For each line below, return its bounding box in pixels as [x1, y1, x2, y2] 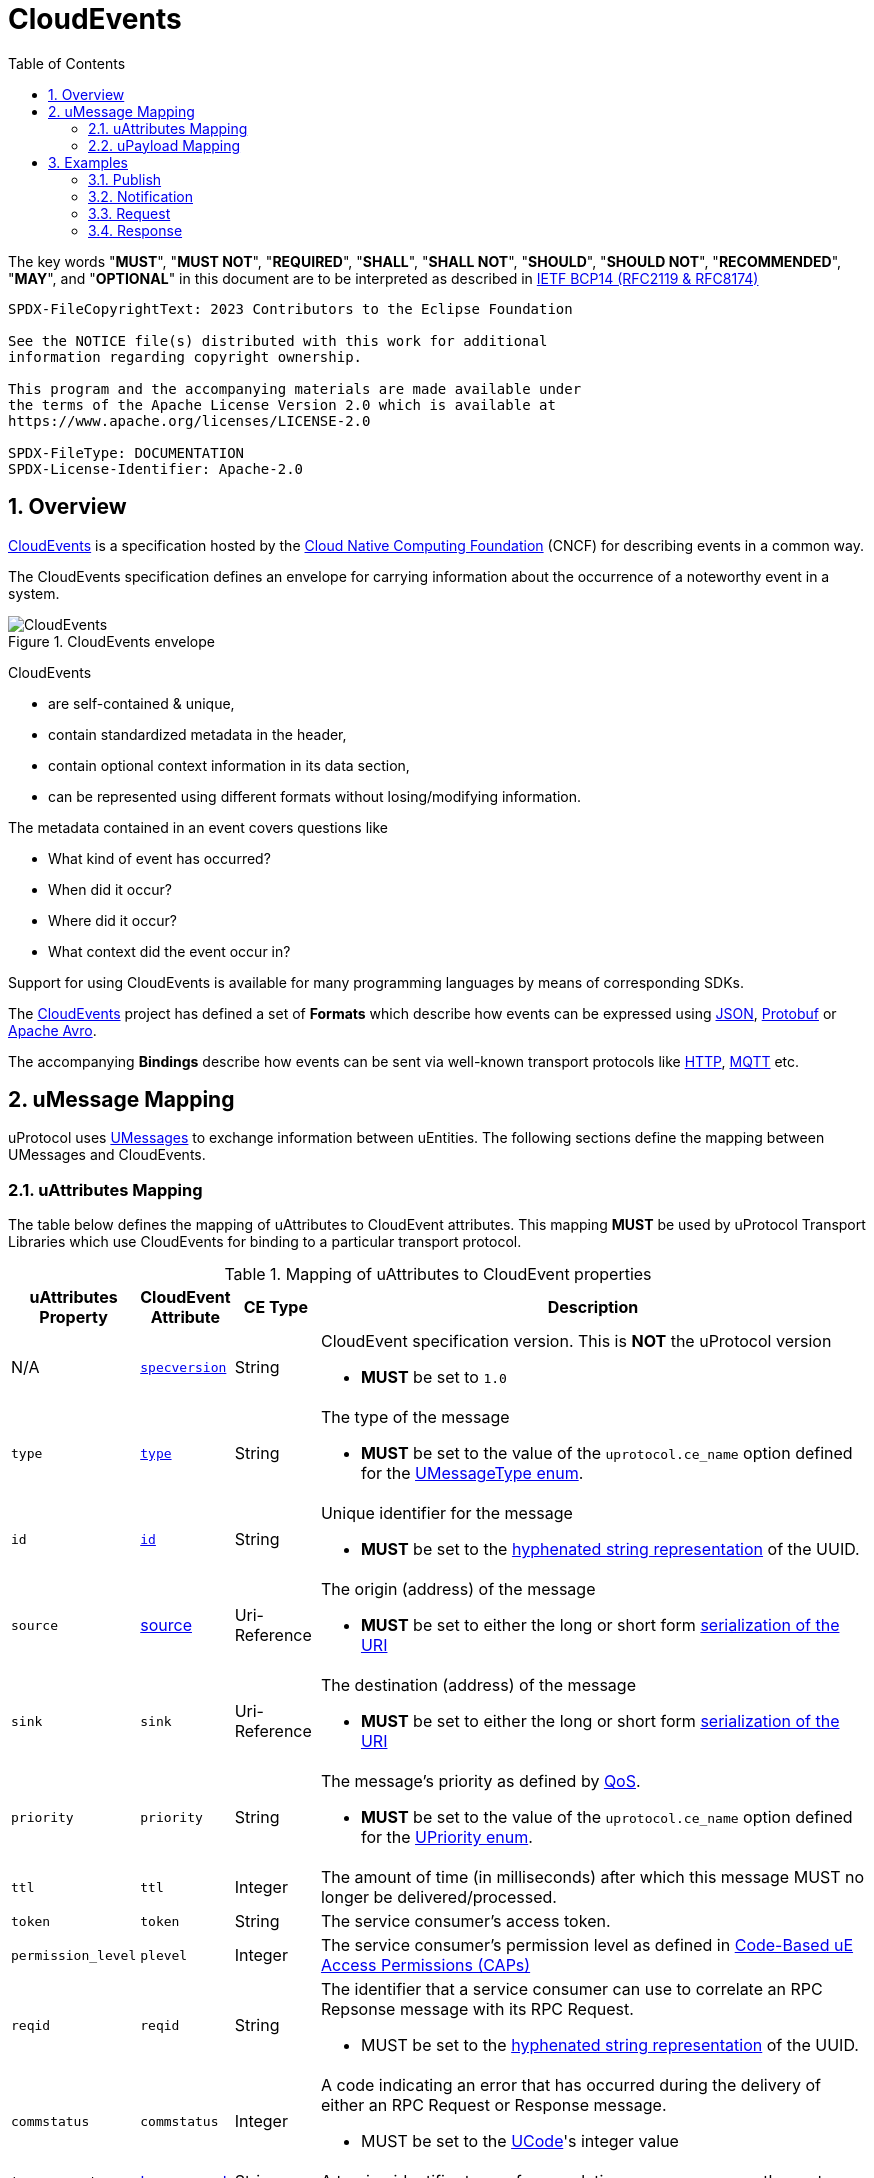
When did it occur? [48, 880, 172, 898]
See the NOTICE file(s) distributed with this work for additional [8, 332, 548, 349]
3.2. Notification [88, 187, 193, 205]
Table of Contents [8, 54, 126, 72]
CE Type [243, 1297, 308, 1318]
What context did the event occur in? [48, 942, 291, 960]
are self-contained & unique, [48, 694, 235, 712]
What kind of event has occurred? [48, 849, 271, 867]
